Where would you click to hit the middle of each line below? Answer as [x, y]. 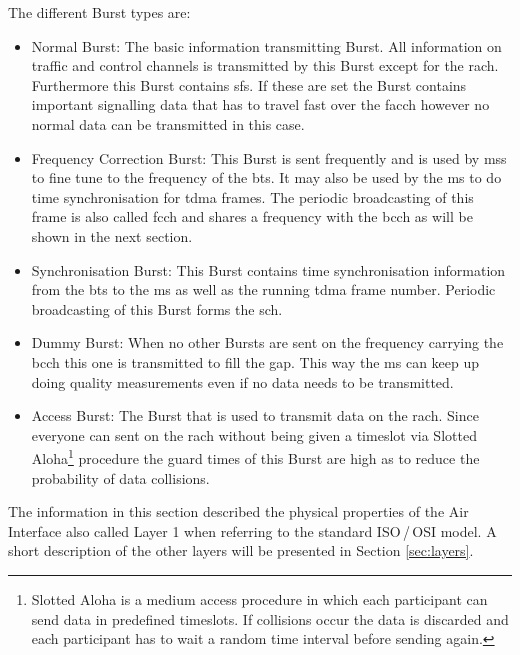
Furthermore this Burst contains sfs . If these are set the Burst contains [249, 84]
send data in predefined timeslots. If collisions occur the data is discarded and [270, 618]
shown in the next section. [112, 235]
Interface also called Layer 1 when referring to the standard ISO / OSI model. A [252, 530]
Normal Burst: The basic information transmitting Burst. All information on [266, 45]
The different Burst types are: [99, 12]
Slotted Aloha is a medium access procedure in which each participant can [259, 598]
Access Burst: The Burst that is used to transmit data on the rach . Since [255, 415]
